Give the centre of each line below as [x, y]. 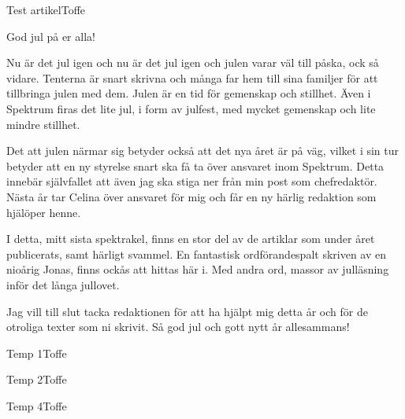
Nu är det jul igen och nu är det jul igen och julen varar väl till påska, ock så [193, 62]
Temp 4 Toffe [37, 405]
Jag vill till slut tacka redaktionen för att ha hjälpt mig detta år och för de [187, 311]
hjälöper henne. [44, 212]
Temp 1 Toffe [37, 353]
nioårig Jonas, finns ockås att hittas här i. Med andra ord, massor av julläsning [198, 269]
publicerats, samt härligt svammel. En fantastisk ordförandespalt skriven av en [197, 254]
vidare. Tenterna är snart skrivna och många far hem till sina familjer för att [192, 77]
